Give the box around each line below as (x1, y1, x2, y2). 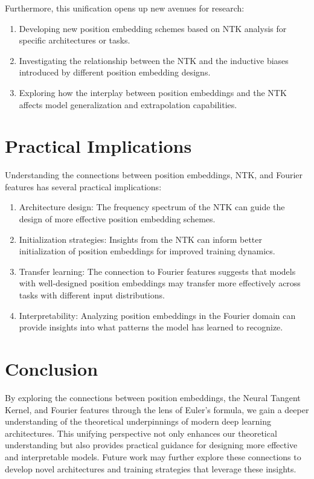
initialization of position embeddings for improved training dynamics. (19, 245, 275, 257)
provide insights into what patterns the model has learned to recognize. (19, 321, 283, 333)
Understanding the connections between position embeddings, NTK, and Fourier (5, 169, 303, 181)
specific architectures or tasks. (19, 34, 130, 47)
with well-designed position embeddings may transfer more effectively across (19, 277, 301, 289)
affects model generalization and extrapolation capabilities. (19, 98, 237, 111)
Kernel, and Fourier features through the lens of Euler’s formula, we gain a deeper (5, 403, 309, 416)
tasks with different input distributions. (19, 289, 165, 301)
